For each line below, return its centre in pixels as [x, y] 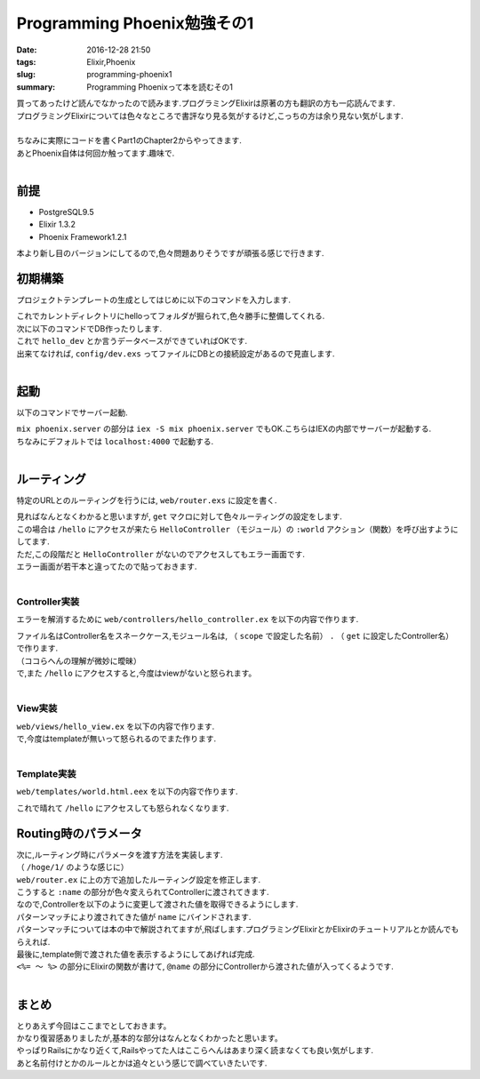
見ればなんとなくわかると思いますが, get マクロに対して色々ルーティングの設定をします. [179, 516]
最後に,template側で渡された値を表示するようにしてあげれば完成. [136, 954]
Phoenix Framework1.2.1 [83, 236]
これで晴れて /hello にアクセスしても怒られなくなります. [123, 808]
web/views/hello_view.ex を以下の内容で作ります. [116, 726]
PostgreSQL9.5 [66, 212]
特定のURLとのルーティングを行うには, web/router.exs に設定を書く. [147, 500]
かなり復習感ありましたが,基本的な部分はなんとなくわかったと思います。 [150, 1038]
